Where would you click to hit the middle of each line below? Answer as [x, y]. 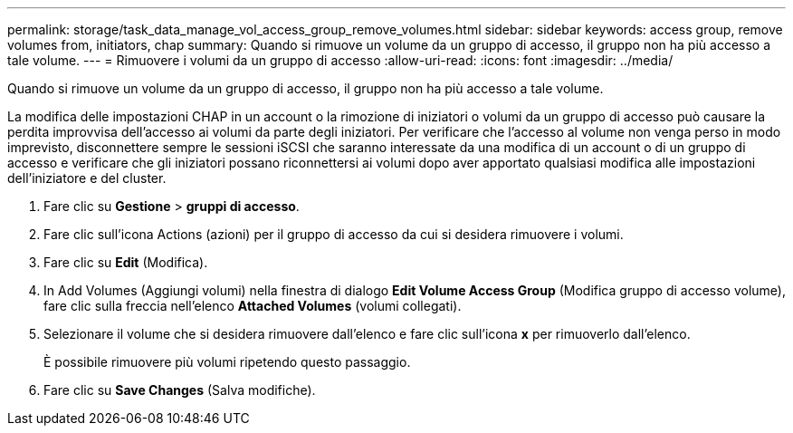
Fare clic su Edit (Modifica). [126, 262]
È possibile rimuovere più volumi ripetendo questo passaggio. [227, 362]
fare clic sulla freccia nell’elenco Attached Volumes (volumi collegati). [253, 306]
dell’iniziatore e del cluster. [87, 178]
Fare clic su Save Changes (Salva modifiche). [180, 390]
